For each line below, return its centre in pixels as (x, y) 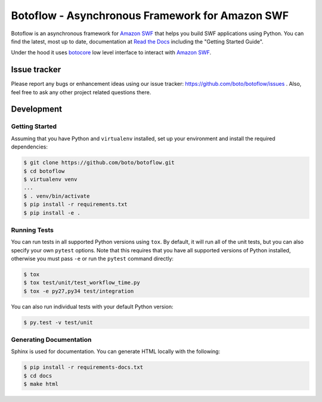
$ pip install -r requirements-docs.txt (83, 367)
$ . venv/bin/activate (57, 196)
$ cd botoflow (44, 171)
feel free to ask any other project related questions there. (81, 92)
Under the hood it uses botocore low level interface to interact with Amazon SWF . (111, 52)
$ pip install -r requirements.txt (75, 205)
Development (37, 109)
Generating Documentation (51, 340)
